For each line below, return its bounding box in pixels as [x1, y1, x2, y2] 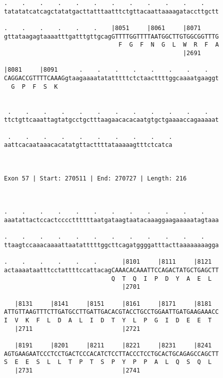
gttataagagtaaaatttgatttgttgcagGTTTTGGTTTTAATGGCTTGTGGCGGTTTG [4, 33, 219, 40]
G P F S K [11, 83, 58, 90]
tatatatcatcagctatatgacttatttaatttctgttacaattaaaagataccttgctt [4, 8, 219, 15]
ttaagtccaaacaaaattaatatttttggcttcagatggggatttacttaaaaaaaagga [4, 242, 219, 249]
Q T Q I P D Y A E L [111, 275, 212, 282]
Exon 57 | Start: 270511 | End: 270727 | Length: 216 [4, 174, 187, 182]
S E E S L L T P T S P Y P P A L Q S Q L [4, 358, 212, 366]
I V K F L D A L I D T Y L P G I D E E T [4, 316, 212, 324]
